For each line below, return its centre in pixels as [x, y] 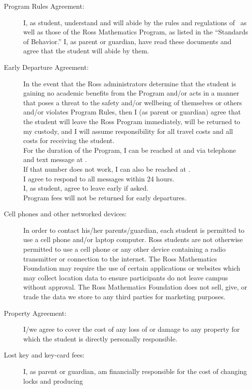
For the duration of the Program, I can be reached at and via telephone [130, 150]
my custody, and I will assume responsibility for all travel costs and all [128, 131]
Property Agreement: [35, 313]
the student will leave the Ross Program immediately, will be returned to [132, 121]
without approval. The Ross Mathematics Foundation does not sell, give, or [135, 287]
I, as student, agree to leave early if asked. [86, 188]
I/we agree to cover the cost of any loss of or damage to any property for [132, 329]
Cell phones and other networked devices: [65, 214]
